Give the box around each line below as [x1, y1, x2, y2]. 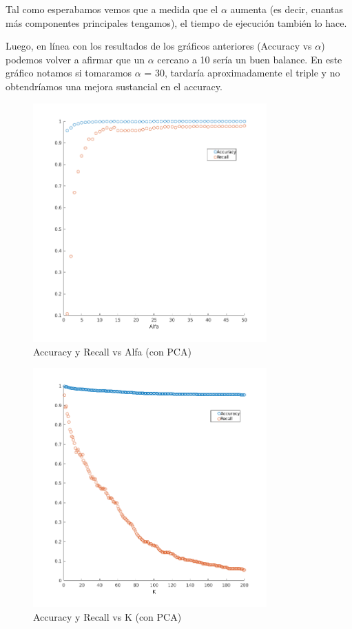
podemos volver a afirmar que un [6, 52, 145, 66]
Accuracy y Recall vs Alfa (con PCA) [33, 344, 191, 358]
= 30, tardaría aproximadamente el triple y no [144, 65, 340, 80]
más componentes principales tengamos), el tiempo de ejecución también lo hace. [6, 15, 347, 30]
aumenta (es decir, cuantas [230, 2, 344, 16]
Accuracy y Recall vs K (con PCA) [33, 609, 182, 623]
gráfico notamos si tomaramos [6, 65, 132, 80]
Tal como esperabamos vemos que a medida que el [6, 2, 218, 16]
